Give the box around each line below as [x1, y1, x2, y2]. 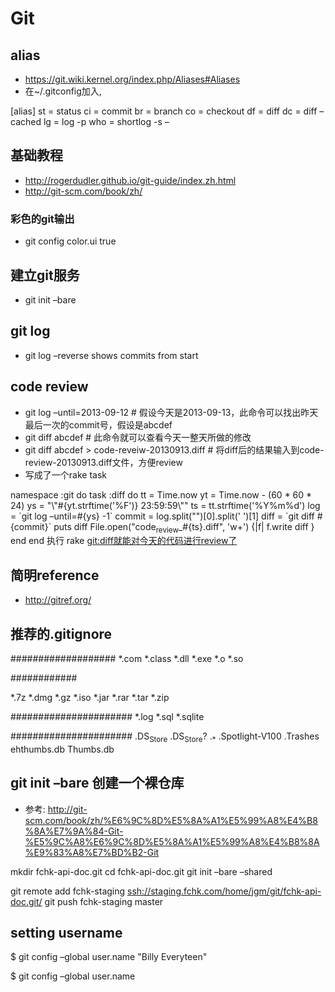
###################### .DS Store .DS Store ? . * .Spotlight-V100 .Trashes [10, 730, 320, 744]
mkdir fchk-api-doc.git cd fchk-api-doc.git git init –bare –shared [10, 865, 273, 877]
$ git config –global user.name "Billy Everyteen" [10, 951, 208, 963]
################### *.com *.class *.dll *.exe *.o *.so [10, 652, 244, 664]
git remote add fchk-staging [10, 885, 126, 897]
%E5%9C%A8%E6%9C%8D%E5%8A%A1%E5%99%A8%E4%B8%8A [24, 835, 320, 847]
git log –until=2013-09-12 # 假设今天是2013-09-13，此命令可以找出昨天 [24, 406, 319, 418]
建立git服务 [10, 267, 80, 284]
